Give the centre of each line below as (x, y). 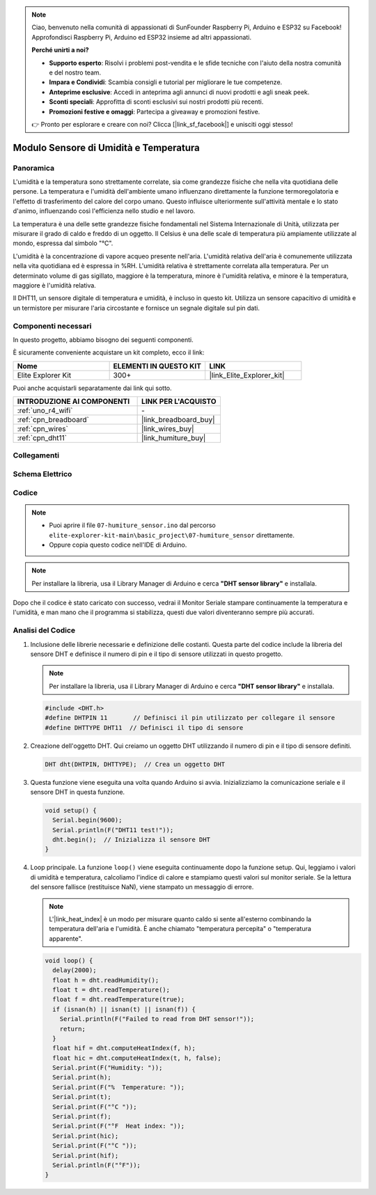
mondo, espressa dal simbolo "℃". (63, 243)
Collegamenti (36, 455)
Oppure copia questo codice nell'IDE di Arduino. (118, 545)
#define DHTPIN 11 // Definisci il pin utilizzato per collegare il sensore (190, 718)
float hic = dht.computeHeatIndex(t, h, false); (137, 1058)
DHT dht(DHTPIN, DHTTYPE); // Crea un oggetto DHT (135, 764)
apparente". (66, 938)
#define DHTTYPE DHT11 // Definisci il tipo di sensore (144, 727)
